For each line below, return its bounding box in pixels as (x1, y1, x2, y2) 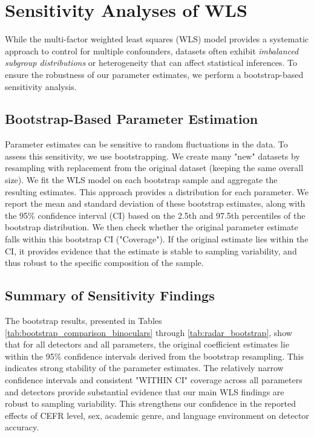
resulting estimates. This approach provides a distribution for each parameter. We (5, 185, 309, 198)
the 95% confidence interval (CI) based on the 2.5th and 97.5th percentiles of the (5, 209, 306, 221)
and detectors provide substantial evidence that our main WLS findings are (5, 385, 284, 398)
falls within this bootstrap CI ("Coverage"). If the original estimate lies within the (5, 233, 309, 245)
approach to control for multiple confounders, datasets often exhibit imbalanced (5, 44, 299, 57)
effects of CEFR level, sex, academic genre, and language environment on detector (5, 409, 309, 421)
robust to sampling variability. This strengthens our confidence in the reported (5, 397, 296, 410)
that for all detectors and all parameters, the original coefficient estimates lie (5, 338, 289, 351)
